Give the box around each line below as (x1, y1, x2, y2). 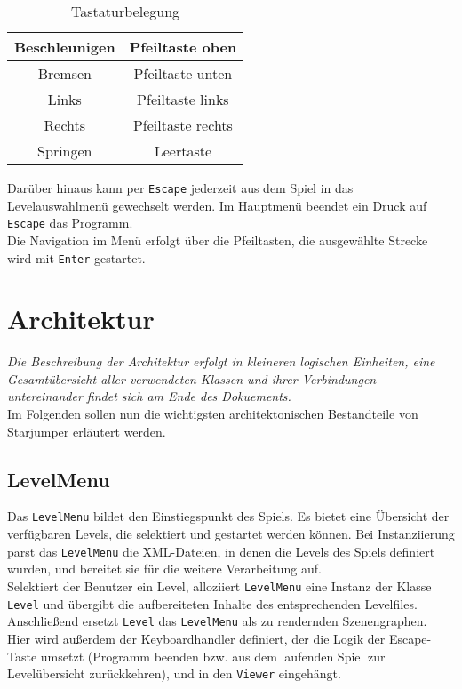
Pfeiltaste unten (133, 63, 233, 84)
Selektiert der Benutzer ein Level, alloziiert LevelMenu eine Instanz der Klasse (7, 576, 432, 595)
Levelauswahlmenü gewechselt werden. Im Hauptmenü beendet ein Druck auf (7, 196, 427, 214)
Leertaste (154, 140, 212, 161)
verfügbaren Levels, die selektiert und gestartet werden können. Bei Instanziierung (7, 525, 455, 543)
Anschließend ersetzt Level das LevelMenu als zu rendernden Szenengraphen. (7, 612, 427, 630)
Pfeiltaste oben (129, 36, 237, 57)
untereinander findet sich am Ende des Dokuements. (7, 387, 291, 405)
